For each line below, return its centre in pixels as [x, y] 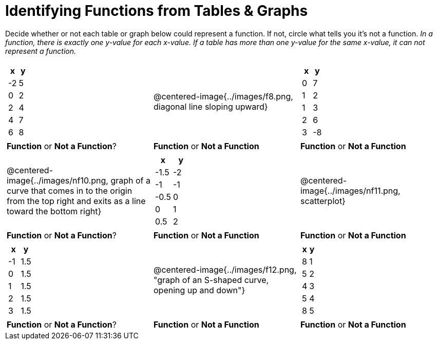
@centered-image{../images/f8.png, [223, 96]
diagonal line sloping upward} [211, 106]
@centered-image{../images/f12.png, [225, 269]
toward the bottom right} [54, 211]
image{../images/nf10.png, [58, 180]
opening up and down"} [199, 290]
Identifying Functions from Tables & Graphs [157, 11]
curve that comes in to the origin [70, 190]
